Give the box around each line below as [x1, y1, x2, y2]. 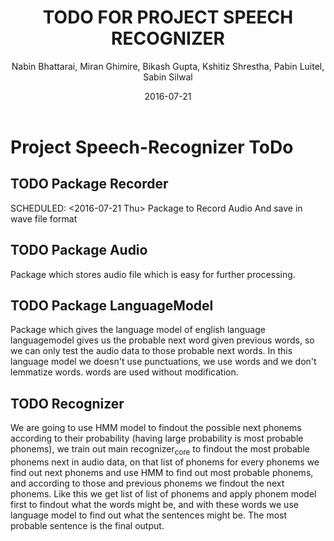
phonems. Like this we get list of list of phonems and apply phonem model [10, 487, 317, 500]
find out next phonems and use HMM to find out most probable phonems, [10, 466, 314, 478]
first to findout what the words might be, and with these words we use [10, 498, 299, 510]
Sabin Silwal [143, 71, 193, 83]
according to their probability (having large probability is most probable [10, 432, 304, 445]
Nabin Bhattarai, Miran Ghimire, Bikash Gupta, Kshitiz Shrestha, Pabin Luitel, [11, 60, 325, 72]
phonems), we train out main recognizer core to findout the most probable [10, 443, 310, 457]
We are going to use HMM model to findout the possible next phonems [10, 422, 302, 434]
